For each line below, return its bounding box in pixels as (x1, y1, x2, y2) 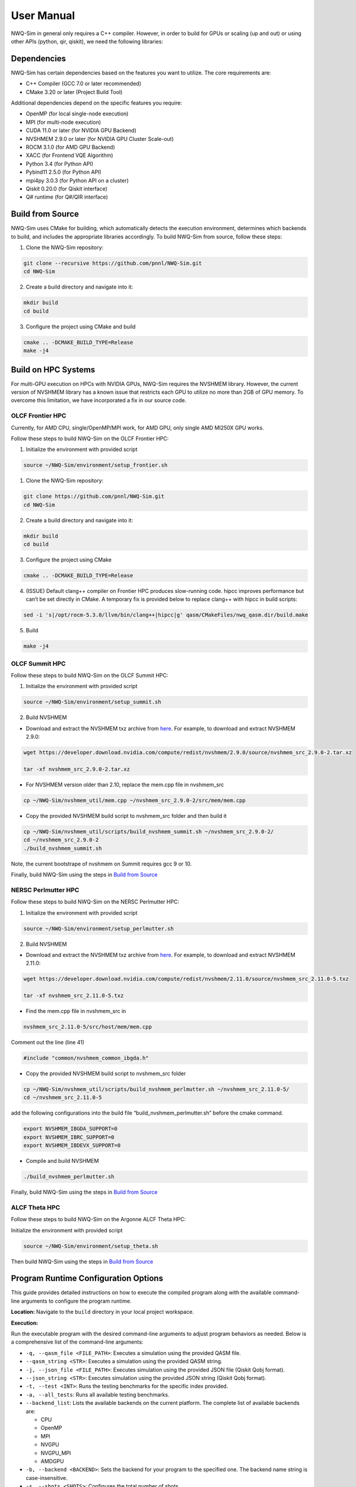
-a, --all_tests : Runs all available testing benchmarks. (26, 1391, 170, 1398)
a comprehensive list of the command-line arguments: (11, 1338, 144, 1345)
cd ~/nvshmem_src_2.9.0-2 (23, 836, 99, 843)
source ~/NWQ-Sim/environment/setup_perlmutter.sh (23, 925, 174, 932)
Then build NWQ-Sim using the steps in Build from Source (11, 1258, 154, 1265)
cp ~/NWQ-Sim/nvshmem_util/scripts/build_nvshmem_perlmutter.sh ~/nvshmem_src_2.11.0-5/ (23, 1086, 290, 1093)
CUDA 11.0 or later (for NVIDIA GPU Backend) (26, 127, 136, 134)
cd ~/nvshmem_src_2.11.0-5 (23, 1094, 102, 1101)
